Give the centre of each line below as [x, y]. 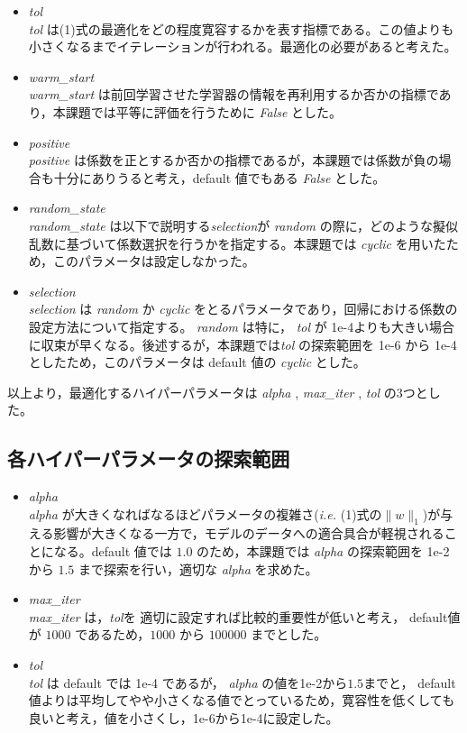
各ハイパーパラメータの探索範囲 [149, 458]
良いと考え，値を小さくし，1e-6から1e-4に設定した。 [183, 717]
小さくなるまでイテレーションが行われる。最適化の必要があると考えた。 [243, 46]
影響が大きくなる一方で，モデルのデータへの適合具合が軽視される [249, 533]
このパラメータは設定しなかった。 [154, 261]
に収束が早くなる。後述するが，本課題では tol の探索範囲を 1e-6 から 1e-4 [243, 344]
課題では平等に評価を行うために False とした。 [204, 111]
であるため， [113, 634]
